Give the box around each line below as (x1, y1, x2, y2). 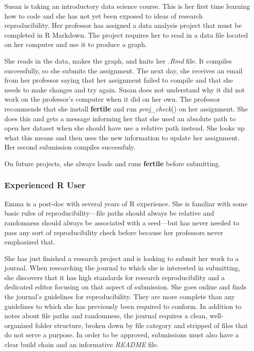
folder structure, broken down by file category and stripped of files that (35, 320, 248, 330)
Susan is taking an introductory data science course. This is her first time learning (4, 1, 250, 11)
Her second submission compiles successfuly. (4, 142, 136, 152)
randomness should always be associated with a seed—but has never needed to (4, 217, 239, 227)
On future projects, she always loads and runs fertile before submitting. (4, 158, 221, 168)
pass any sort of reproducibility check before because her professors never (4, 227, 223, 237)
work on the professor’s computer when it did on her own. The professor (4, 94, 220, 104)
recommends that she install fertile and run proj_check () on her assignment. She (4, 103, 248, 113)
